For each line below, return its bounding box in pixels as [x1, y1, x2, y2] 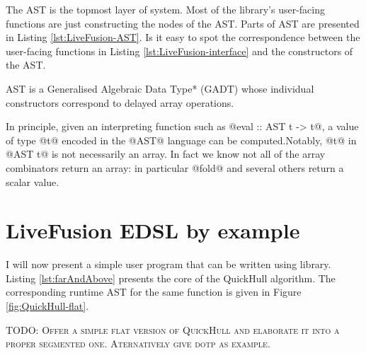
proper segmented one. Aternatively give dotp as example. [6, 336, 270, 351]
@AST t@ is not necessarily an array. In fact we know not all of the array [6, 146, 326, 161]
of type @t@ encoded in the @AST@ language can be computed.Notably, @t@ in [6, 132, 357, 147]
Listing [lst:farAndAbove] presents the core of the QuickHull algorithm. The [6, 270, 336, 285]
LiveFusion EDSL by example [6, 216, 300, 245]
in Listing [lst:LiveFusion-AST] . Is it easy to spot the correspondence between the [6, 30, 360, 45]
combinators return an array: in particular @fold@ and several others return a [6, 160, 344, 175]
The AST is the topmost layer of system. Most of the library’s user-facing [6, 2, 325, 16]
